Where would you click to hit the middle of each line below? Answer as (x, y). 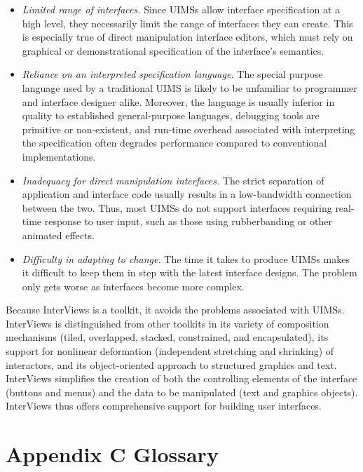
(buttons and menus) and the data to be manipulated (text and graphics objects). (182, 392)
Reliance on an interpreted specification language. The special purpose (172, 74)
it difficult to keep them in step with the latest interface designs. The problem (190, 272)
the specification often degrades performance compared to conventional (174, 143)
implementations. (59, 156)
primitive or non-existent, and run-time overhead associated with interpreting (189, 129)
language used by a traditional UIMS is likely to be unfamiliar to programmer (190, 87)
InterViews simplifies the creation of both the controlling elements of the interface (181, 378)
